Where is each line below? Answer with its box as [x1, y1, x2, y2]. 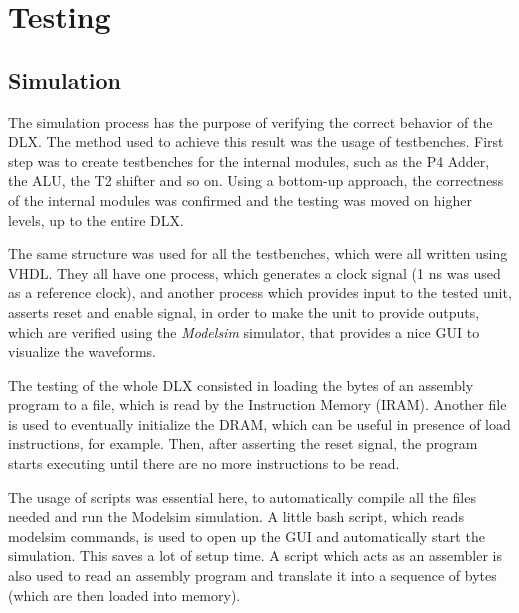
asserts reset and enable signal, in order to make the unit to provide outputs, [8, 301, 480, 322]
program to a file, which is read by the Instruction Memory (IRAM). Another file [8, 394, 507, 415]
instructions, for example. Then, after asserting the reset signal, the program [8, 433, 478, 454]
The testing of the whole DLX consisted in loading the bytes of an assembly [8, 374, 474, 395]
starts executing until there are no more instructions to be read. [8, 453, 400, 474]
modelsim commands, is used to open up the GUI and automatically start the [8, 525, 485, 546]
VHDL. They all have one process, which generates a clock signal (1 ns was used [8, 262, 501, 283]
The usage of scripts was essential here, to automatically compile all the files [8, 486, 476, 507]
